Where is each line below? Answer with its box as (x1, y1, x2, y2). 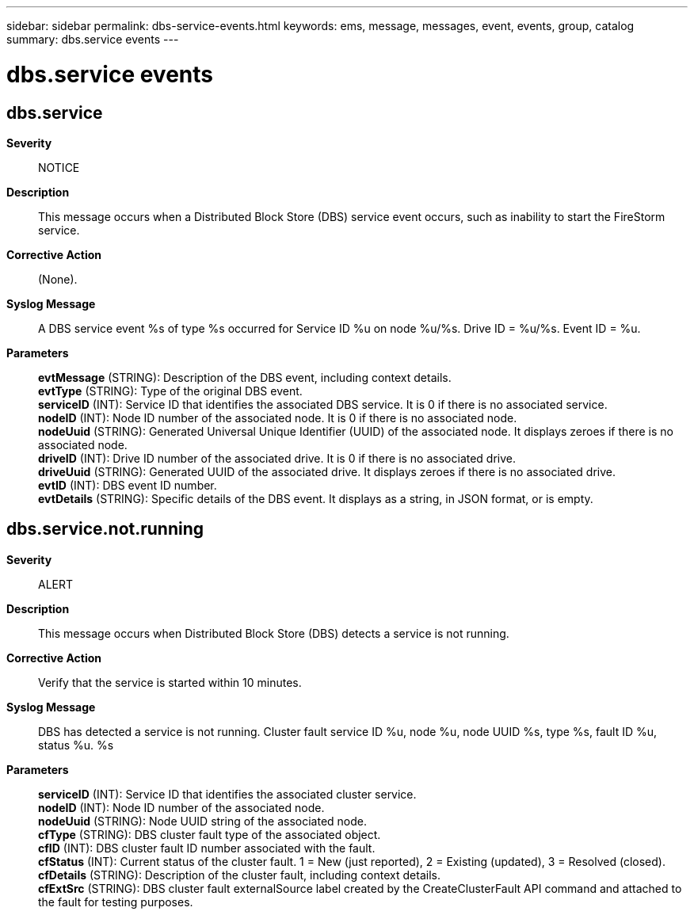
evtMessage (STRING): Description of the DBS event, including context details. (38, 370, 452, 384)
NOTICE (38, 160, 80, 174)
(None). (38, 272, 78, 286)
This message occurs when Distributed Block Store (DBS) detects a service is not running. (38, 626, 509, 640)
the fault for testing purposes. (38, 894, 193, 909)
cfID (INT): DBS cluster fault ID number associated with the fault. (38, 841, 376, 855)
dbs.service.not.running (6, 519, 204, 539)
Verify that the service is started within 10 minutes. (38, 675, 302, 689)
